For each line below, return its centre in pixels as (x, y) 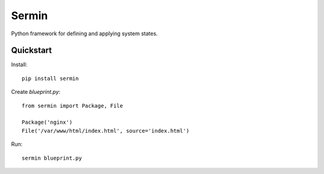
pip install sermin (50, 78)
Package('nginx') (47, 122)
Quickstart (31, 51)
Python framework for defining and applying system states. (85, 33)
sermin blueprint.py (52, 158)
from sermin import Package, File (72, 106)
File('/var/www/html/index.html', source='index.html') (106, 131)
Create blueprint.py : (36, 92)
